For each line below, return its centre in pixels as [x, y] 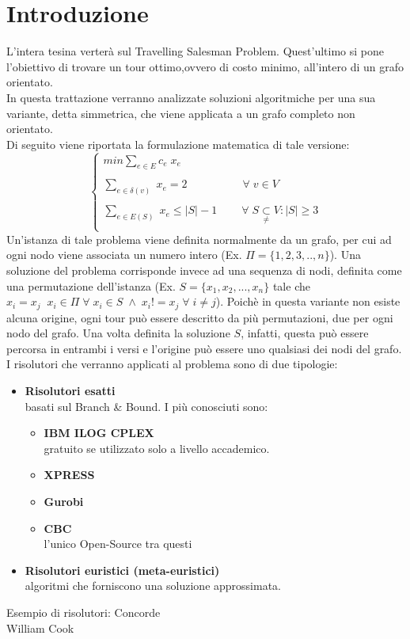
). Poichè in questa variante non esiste [308, 301]
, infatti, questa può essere [305, 333]
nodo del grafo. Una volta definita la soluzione [118, 333]
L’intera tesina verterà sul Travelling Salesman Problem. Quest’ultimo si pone [195, 51]
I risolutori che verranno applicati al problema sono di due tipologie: [172, 364]
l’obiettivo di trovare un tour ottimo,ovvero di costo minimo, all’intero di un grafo [205, 66]
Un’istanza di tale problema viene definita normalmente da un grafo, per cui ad [199, 239]
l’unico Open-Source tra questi [118, 544]
